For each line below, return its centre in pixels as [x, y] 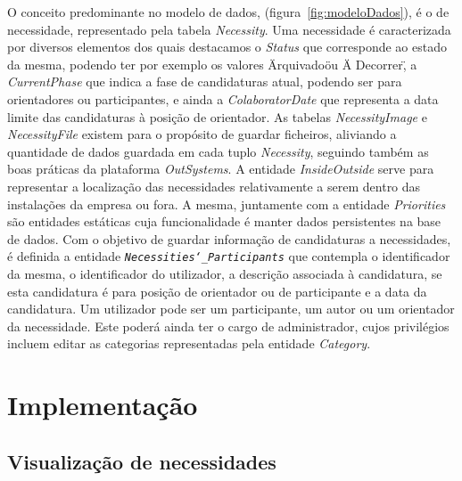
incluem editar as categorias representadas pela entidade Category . [189, 343]
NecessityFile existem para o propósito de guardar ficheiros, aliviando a [202, 134]
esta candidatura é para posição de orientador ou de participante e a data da [217, 291]
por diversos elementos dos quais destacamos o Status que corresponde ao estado [227, 47]
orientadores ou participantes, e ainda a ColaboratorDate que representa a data [223, 98]
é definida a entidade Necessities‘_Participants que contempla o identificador [229, 256]
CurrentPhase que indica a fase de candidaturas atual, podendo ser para [205, 82]
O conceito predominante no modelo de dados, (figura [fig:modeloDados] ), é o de [228, 12]
